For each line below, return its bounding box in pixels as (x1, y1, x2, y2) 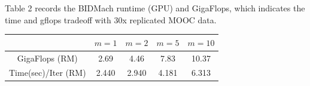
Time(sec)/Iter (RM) (9, 66, 86, 79)
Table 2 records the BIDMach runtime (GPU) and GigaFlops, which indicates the (5, 2, 305, 14)
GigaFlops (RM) (17, 51, 78, 64)
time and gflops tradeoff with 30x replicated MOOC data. (5, 13, 217, 26)
